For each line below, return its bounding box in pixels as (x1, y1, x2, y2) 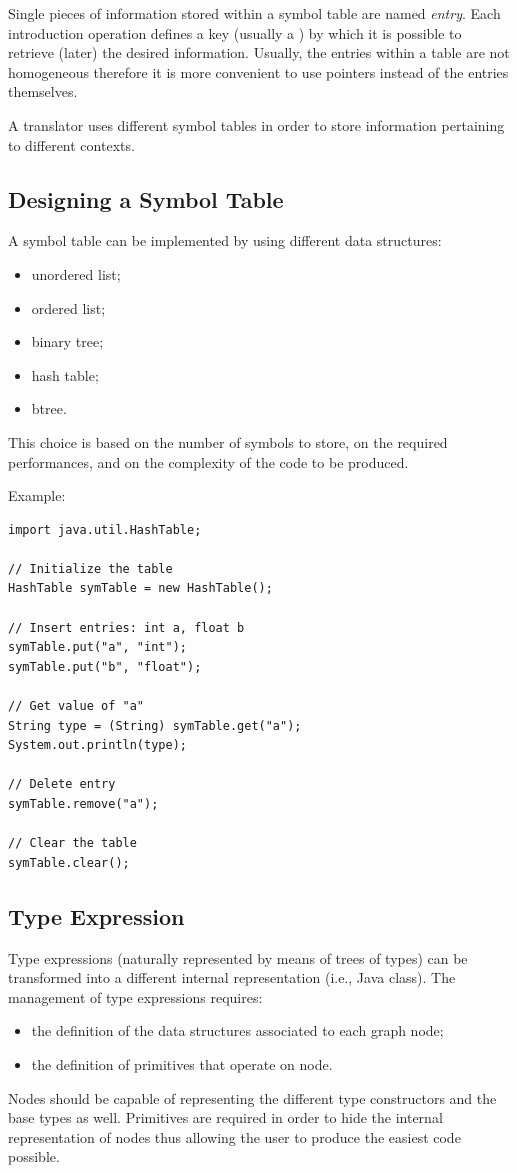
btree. (31, 398, 67, 419)
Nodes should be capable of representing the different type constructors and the (8, 1087, 497, 1108)
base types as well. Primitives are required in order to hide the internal (8, 1107, 443, 1128)
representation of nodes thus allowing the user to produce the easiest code (8, 1126, 461, 1147)
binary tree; (31, 331, 104, 352)
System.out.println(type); (8, 738, 187, 753)
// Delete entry (8, 777, 116, 792)
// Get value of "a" (8, 699, 145, 714)
